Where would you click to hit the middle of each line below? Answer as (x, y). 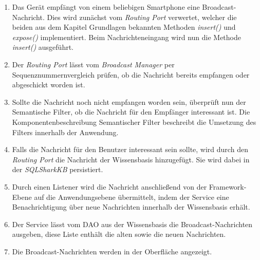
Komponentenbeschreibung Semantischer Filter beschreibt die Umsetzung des (134, 122)
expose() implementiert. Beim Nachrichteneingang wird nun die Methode (126, 37)
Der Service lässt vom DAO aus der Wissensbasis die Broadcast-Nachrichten (132, 224)
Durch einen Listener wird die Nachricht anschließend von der (109, 186)
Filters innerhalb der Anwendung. (65, 132)
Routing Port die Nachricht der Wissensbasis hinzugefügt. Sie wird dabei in (131, 159)
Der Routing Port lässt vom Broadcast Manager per (93, 64)
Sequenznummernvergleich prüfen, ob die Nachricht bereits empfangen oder (131, 74)
